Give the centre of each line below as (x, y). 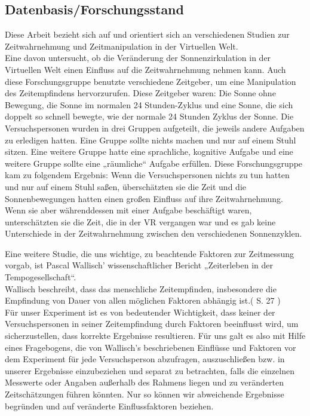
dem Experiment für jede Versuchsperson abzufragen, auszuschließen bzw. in (145, 359)
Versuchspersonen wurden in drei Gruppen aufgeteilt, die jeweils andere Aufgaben (155, 128)
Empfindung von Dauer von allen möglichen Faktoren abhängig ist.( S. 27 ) (143, 300)
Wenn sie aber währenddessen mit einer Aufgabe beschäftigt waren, (128, 210)
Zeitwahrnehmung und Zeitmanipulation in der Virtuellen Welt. (122, 46)
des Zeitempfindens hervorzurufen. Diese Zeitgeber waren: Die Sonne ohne (140, 93)
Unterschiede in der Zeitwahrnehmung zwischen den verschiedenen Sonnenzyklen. (154, 233)
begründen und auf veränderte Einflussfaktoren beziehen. (109, 406)
